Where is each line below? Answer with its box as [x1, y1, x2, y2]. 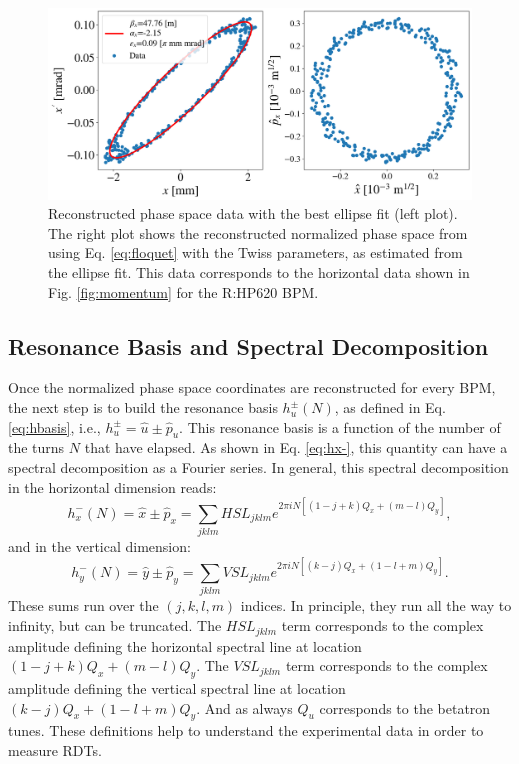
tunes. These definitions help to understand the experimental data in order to [8, 720, 484, 741]
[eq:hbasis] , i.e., [8, 416, 101, 437]
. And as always [196, 697, 293, 718]
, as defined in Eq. [334, 397, 446, 418]
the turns [8, 437, 65, 458]
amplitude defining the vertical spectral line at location [8, 677, 346, 698]
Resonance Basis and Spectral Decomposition [8, 330, 489, 361]
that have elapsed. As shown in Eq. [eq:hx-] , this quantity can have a [84, 437, 508, 458]
